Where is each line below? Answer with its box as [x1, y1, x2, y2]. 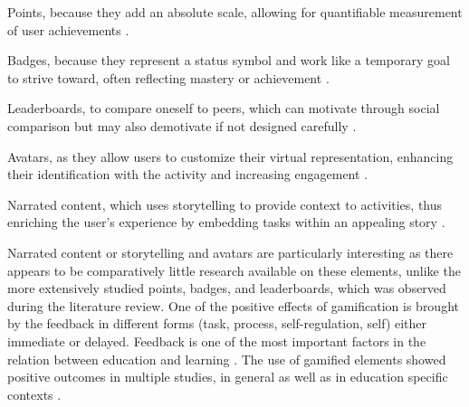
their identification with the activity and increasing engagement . [7, 165, 368, 184]
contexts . [7, 384, 62, 403]
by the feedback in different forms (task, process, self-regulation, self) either [7, 314, 427, 333]
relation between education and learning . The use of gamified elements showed [7, 349, 446, 368]
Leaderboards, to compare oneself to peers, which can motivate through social [7, 99, 440, 118]
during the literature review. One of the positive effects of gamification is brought [7, 296, 459, 315]
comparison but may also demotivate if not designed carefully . [7, 116, 357, 135]
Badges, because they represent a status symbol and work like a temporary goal [7, 51, 450, 70]
